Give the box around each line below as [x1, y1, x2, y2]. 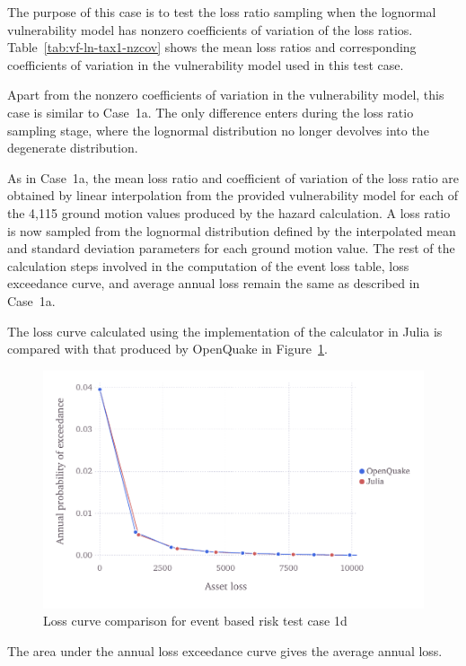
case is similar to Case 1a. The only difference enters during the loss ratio [7, 102, 414, 121]
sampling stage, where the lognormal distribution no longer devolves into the [7, 120, 429, 139]
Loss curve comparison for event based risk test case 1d [43, 611, 347, 630]
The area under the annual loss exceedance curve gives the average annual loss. [7, 642, 443, 661]
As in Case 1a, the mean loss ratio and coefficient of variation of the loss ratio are [7, 168, 460, 187]
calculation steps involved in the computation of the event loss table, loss [7, 256, 409, 275]
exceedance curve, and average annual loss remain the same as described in [7, 274, 420, 293]
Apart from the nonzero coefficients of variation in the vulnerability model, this [7, 85, 444, 104]
